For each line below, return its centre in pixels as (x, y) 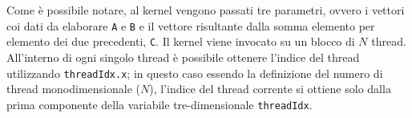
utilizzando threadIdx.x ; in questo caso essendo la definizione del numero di (195, 73)
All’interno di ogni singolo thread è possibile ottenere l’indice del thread (183, 57)
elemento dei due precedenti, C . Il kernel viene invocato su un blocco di (181, 41)
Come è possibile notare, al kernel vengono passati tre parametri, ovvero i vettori (206, 10)
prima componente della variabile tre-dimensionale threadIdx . (160, 104)
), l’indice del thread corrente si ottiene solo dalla (270, 89)
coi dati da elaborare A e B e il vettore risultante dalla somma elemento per (191, 25)
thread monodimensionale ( (73, 89)
